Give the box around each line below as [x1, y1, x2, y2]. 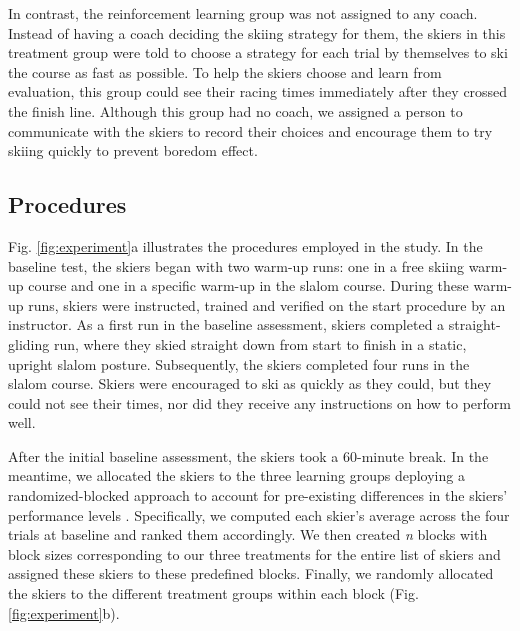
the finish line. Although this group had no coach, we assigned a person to [8, 100, 463, 121]
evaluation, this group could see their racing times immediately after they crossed [8, 81, 508, 102]
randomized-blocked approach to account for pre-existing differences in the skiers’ [8, 485, 508, 506]
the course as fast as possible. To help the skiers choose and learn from [8, 61, 442, 82]
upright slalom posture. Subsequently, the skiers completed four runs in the [8, 353, 470, 374]
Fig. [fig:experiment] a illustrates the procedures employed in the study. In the [8, 235, 483, 256]
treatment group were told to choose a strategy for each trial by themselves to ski [8, 42, 508, 63]
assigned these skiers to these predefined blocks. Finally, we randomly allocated [8, 563, 494, 584]
